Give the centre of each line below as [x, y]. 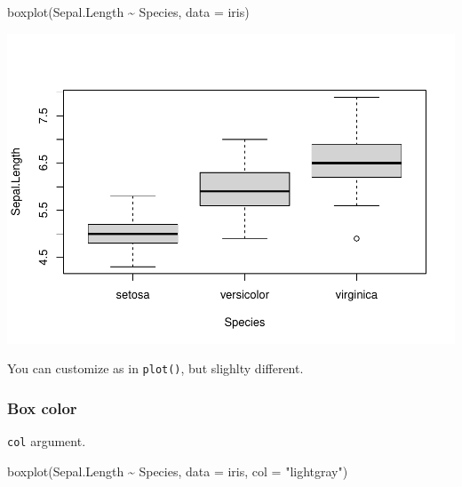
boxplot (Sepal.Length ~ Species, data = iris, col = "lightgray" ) [178, 471]
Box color [42, 407]
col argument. [47, 440]
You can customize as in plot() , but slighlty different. [155, 368]
